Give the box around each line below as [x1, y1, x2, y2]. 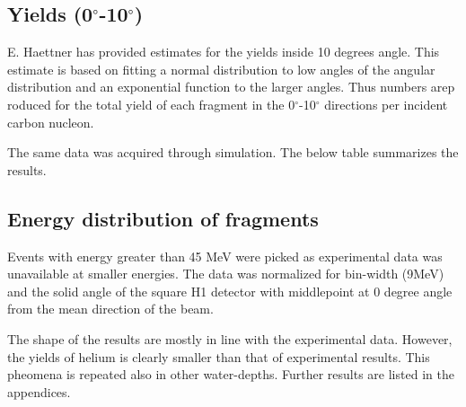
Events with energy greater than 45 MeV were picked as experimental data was [7, 246, 443, 265]
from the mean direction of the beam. [7, 299, 214, 318]
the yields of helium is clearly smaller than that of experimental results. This [7, 347, 430, 366]
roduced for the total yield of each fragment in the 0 [7, 94, 295, 113]
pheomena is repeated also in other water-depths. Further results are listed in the [7, 365, 454, 384]
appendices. [7, 382, 71, 401]
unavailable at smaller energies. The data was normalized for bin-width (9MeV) [7, 264, 444, 283]
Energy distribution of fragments [7, 204, 319, 232]
